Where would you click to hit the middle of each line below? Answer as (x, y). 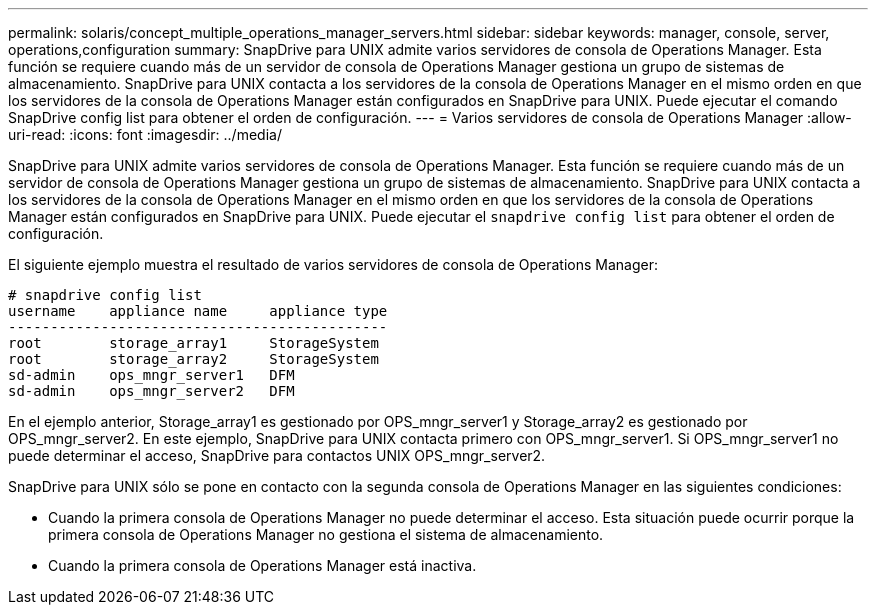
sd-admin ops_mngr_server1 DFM (151, 375)
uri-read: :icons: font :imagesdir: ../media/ (145, 134)
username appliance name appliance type (198, 311)
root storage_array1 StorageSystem (193, 343)
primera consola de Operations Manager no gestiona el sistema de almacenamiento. (326, 534)
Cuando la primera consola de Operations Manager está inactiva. (262, 565)
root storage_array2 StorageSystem (193, 359)
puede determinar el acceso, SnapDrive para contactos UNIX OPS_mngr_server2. (277, 455)
